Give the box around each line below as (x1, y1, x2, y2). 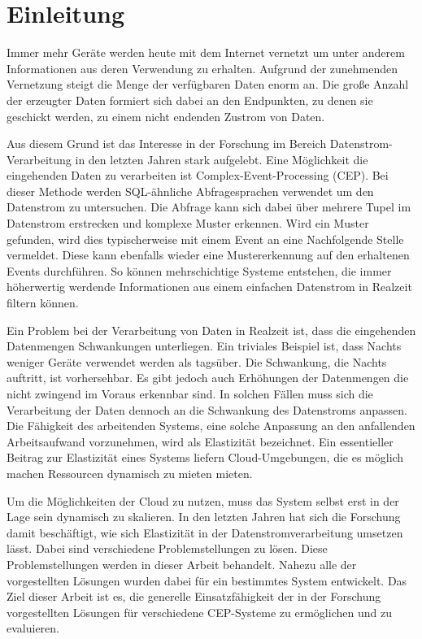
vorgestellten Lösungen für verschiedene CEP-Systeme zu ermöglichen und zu (7, 603, 392, 620)
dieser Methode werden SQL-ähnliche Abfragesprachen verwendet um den (7, 182, 374, 199)
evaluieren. (7, 619, 59, 637)
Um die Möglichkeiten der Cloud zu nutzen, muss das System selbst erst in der (7, 492, 399, 509)
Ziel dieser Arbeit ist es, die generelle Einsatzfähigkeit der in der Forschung (7, 588, 381, 605)
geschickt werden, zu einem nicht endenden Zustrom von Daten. (7, 107, 325, 124)
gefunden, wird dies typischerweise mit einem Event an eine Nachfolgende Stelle (7, 230, 404, 247)
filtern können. (7, 294, 79, 311)
